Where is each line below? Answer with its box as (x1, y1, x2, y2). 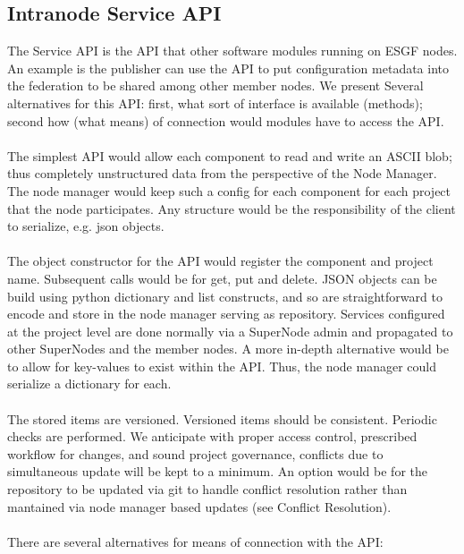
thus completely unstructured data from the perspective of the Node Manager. (7, 164, 437, 183)
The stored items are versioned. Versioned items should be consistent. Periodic (7, 409, 437, 428)
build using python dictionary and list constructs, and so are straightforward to (7, 286, 443, 305)
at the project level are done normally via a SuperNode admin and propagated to (7, 321, 453, 340)
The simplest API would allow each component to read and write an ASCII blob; (7, 146, 452, 165)
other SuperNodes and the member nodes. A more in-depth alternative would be (7, 339, 449, 358)
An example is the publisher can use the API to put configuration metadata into (7, 58, 450, 77)
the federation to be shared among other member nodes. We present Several (7, 76, 424, 95)
